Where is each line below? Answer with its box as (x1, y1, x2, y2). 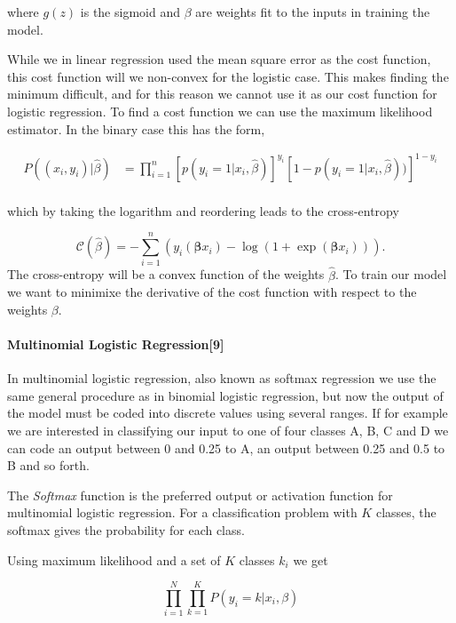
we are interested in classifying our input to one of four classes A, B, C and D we (7, 421, 449, 440)
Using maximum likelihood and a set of (7, 550, 221, 569)
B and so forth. (7, 456, 90, 475)
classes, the (375, 503, 436, 522)
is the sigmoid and (80, 3, 180, 20)
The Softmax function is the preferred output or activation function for (7, 485, 393, 504)
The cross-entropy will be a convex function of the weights (7, 265, 325, 284)
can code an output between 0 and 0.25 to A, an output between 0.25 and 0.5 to (7, 438, 445, 457)
